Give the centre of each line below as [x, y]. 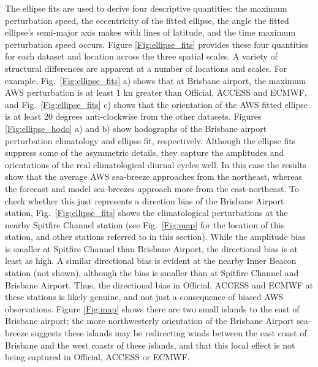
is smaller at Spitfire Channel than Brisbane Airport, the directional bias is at [152, 248]
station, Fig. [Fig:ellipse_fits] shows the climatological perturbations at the [146, 213]
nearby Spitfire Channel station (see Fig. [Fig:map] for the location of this [145, 224]
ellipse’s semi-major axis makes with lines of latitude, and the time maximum [150, 32]
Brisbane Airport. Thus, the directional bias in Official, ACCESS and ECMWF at [159, 284]
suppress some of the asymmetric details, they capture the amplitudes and [145, 153]
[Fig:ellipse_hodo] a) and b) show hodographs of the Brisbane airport [136, 128]
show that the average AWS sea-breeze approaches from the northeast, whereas [154, 176]
